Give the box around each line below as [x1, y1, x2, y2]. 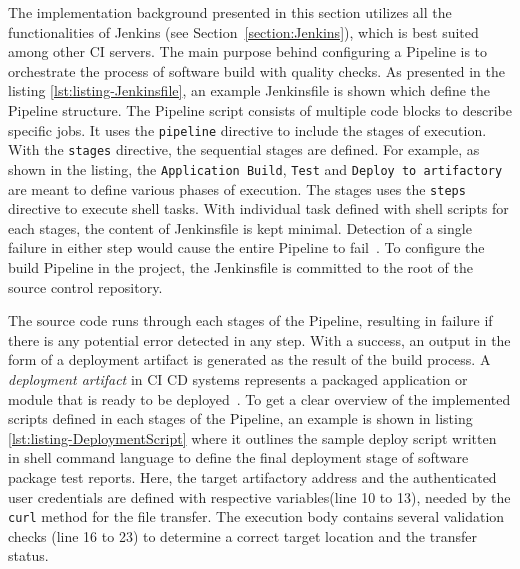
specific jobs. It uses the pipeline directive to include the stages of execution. [8, 119, 487, 140]
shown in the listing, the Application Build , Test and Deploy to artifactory [8, 158, 503, 179]
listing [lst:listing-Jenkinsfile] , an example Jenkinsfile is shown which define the [8, 80, 491, 101]
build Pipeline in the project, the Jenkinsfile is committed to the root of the [8, 256, 473, 277]
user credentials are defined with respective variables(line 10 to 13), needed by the [8, 486, 511, 507]
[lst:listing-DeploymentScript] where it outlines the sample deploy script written [8, 427, 497, 448]
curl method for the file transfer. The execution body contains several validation [8, 506, 505, 527]
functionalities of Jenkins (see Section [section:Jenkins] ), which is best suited [8, 21, 479, 42]
